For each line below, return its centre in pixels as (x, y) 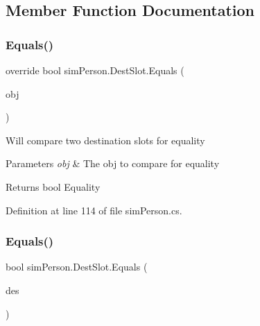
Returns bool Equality (53, 186)
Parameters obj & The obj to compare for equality (113, 163)
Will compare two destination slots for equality (105, 140)
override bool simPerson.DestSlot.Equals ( (95, 70)
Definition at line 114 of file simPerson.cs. (94, 210)
